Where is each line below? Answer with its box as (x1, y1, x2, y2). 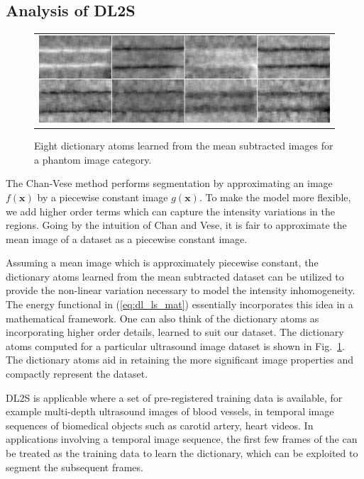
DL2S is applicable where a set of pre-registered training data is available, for (6, 390, 343, 405)
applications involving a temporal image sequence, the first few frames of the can (6, 432, 358, 446)
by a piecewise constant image (37, 189, 168, 204)
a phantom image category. (34, 152, 152, 167)
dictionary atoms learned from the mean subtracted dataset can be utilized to (6, 269, 344, 283)
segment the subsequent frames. (6, 459, 143, 474)
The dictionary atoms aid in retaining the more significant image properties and (6, 352, 354, 367)
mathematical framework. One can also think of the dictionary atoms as (6, 310, 319, 325)
